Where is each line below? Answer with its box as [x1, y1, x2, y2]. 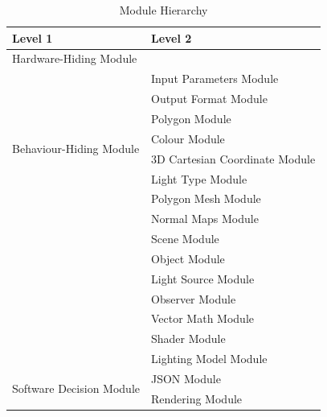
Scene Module [150, 230, 219, 247]
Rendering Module [150, 390, 243, 407]
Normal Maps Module [150, 210, 259, 227]
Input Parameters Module [150, 70, 279, 87]
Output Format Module [150, 90, 268, 107]
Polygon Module [150, 109, 231, 126]
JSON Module [150, 370, 221, 386]
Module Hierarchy [119, 2, 208, 18]
